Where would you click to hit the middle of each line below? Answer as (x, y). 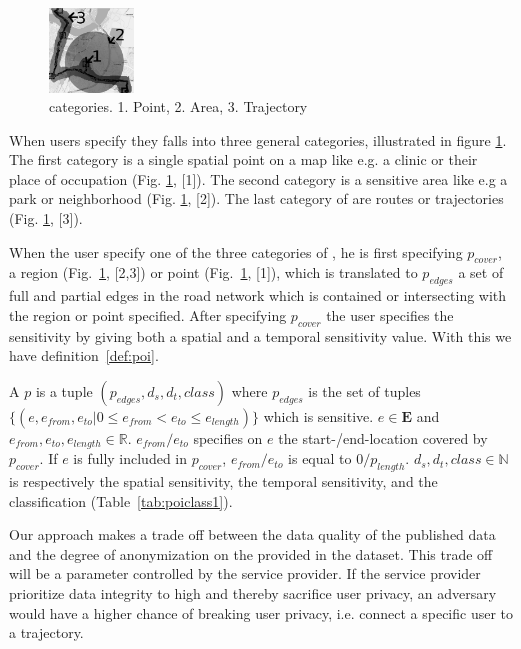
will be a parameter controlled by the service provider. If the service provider (245, 573)
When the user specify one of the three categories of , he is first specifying (236, 251)
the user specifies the (390, 314)
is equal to (320, 458)
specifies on (228, 437)
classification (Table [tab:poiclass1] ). (121, 500)
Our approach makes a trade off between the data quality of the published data (252, 534)
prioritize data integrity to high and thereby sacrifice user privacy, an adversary (253, 593)
